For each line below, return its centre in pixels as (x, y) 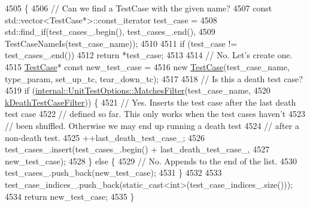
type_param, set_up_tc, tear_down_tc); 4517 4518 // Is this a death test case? (154, 78)
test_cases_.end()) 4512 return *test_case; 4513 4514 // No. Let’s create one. (149, 55)
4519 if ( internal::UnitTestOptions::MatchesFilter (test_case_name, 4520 (138, 90)
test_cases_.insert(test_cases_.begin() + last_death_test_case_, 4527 (137, 149)
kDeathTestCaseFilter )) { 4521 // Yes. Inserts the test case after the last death (151, 102)
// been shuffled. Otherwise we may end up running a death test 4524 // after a (152, 125)
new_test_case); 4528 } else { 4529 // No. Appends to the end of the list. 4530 (151, 160)
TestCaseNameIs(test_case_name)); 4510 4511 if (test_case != (121, 43)
